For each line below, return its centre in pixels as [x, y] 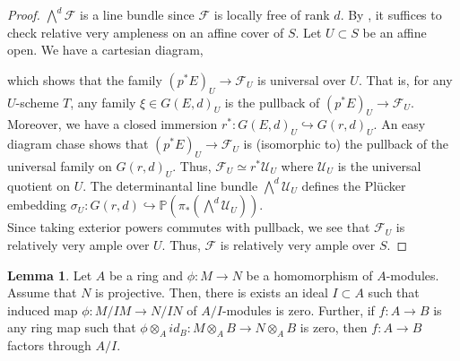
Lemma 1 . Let [50, 275]
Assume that [42, 292]
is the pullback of [272, 102]
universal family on [60, 165]
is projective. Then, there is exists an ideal [212, 292]
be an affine [395, 32]
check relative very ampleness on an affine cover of [146, 32]
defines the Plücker [354, 185]
